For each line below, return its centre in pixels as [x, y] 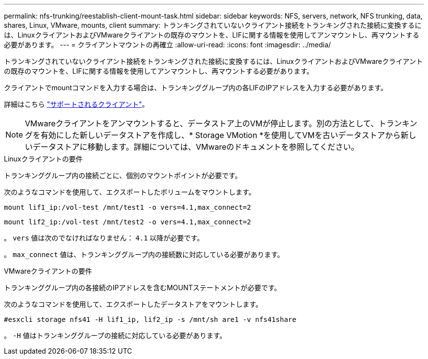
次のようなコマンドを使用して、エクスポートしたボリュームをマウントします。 [130, 192]
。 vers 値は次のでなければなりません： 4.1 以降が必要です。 [104, 238]
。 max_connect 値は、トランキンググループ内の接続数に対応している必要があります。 [144, 254]
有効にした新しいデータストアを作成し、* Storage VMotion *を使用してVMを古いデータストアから [221, 135]
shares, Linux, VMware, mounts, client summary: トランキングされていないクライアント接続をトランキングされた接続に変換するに [213, 25]
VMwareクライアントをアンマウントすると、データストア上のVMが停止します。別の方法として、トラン [214, 123]
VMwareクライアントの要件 [48, 271]
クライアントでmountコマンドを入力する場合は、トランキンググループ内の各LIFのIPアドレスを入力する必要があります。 [196, 88]
